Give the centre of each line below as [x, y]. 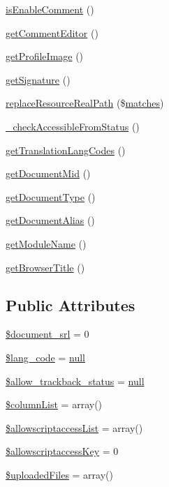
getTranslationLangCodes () [66, 150]
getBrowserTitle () [45, 267]
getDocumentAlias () [50, 220]
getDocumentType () [51, 196]
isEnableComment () [50, 9]
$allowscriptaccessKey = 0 [62, 451]
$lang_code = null [45, 357]
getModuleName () [46, 243]
